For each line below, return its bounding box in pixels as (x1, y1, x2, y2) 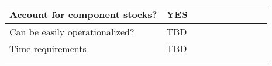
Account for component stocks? (9, 8, 157, 21)
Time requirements (9, 42, 87, 55)
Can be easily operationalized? (9, 25, 135, 38)
